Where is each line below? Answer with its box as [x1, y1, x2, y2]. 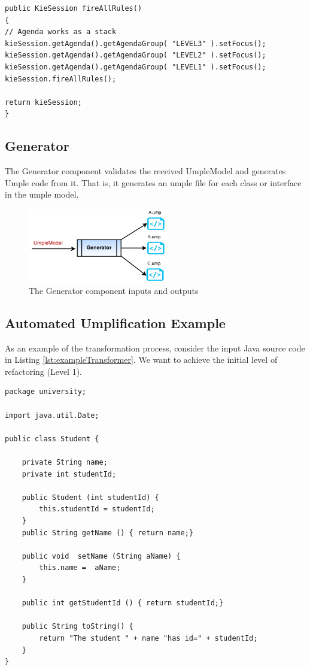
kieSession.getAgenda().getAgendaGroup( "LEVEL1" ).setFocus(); [5, 62, 266, 71]
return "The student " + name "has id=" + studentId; [39, 633, 258, 642]
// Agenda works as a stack [5, 28, 117, 37]
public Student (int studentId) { [22, 493, 159, 502]
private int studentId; [22, 469, 117, 478]
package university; [5, 387, 87, 396]
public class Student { [5, 434, 99, 443]
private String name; [22, 458, 108, 467]
